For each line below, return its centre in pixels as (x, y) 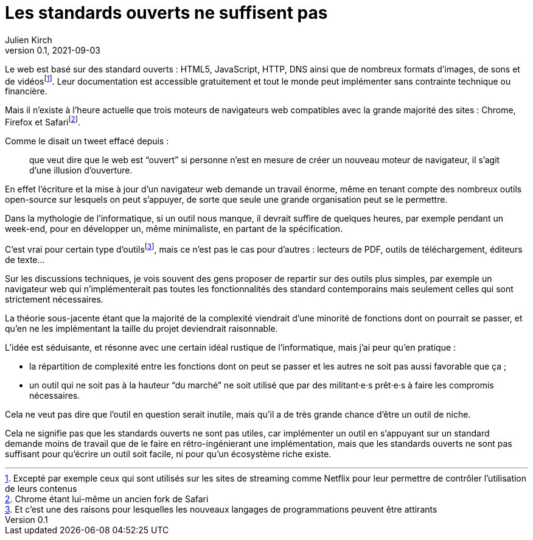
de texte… (25, 259)
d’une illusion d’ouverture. (81, 170)
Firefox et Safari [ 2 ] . (43, 121)
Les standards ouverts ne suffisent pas (166, 13)
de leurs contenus (41, 488)
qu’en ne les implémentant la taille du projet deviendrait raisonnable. (141, 328)
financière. (26, 91)
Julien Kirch (29, 40)
